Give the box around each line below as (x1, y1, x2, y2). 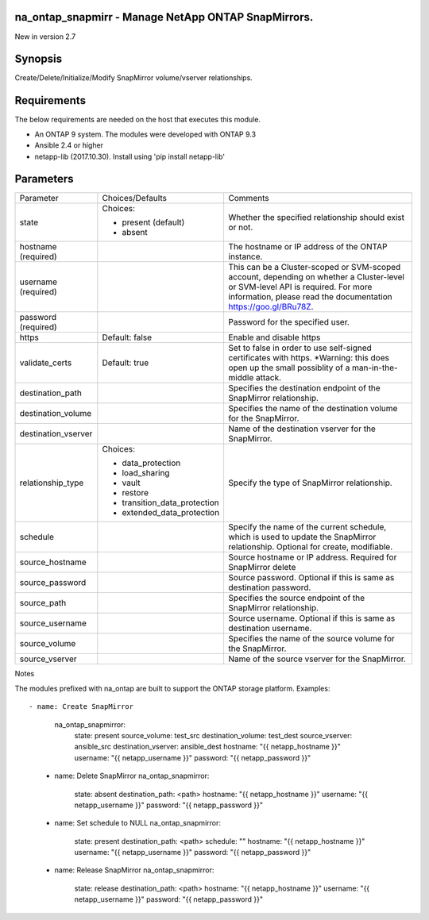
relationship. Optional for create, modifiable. (228, 541, 393, 552)
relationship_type (19, 477, 84, 488)
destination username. (228, 623, 312, 634)
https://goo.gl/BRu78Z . (228, 302, 314, 313)
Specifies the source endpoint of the (228, 592, 365, 603)
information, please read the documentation (228, 291, 392, 302)
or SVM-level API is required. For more (228, 282, 373, 293)
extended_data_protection (122, 507, 220, 518)
